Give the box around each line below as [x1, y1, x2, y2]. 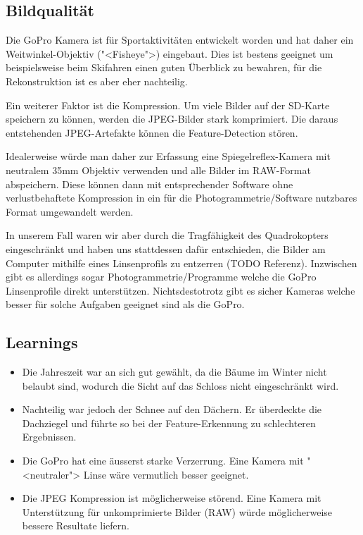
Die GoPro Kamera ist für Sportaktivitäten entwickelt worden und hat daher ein [6, 32, 354, 47]
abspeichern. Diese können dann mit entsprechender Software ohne [6, 176, 293, 191]
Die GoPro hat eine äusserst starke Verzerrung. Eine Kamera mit [22, 453, 304, 468]
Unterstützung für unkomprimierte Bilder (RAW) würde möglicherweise [22, 504, 333, 519]
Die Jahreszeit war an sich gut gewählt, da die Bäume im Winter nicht [22, 364, 327, 379]
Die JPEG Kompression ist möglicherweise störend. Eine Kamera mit [22, 491, 321, 505]
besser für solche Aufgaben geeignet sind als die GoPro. [6, 297, 245, 312]
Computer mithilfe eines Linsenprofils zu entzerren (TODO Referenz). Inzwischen [6, 255, 357, 270]
